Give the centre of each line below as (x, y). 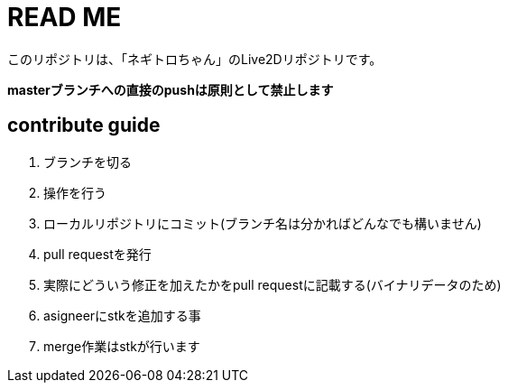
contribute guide (84, 125)
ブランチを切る (88, 162)
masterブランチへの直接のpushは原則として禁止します (171, 89)
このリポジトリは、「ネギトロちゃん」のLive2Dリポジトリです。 (195, 59)
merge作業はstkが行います (122, 346)
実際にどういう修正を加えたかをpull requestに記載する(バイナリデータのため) (272, 284)
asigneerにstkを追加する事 (122, 315)
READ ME (65, 17)
